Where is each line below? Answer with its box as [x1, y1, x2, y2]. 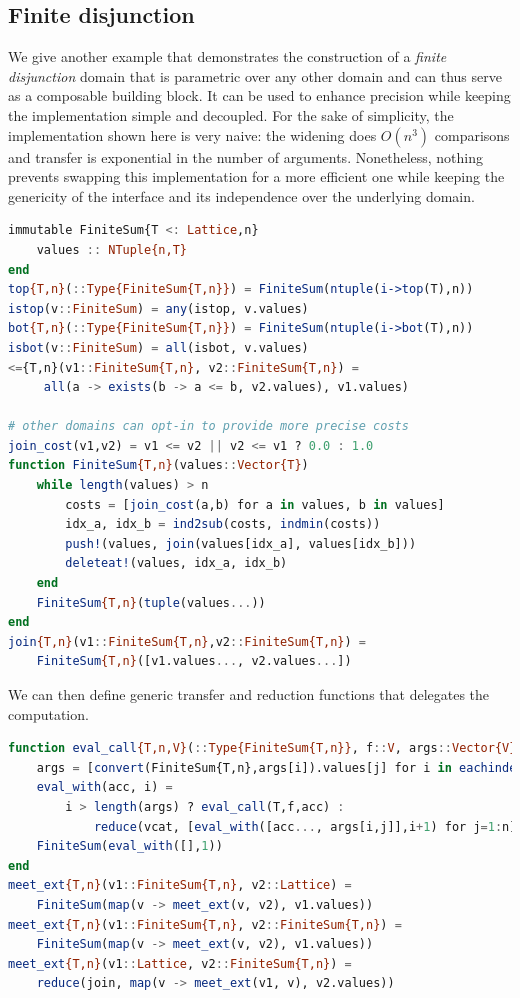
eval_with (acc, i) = [36, 780, 173, 795]
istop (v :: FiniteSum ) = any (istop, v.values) [8, 301, 309, 316]
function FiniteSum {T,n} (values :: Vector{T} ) [8, 458, 309, 473]
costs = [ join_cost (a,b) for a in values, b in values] [65, 497, 445, 512]
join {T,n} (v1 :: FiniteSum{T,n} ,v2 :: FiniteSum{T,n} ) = [8, 634, 367, 649]
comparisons [434, 124, 510, 145]
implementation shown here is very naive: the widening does [8, 124, 377, 145]
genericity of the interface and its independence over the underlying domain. [8, 185, 475, 206]
